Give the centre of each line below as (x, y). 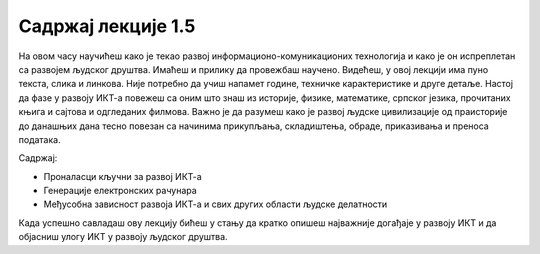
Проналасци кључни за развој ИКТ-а (122, 176)
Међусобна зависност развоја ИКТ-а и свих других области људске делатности (215, 204)
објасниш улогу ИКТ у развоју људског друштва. (123, 237)
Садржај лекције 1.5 (107, 26)
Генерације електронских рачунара (120, 191)
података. (39, 139)
